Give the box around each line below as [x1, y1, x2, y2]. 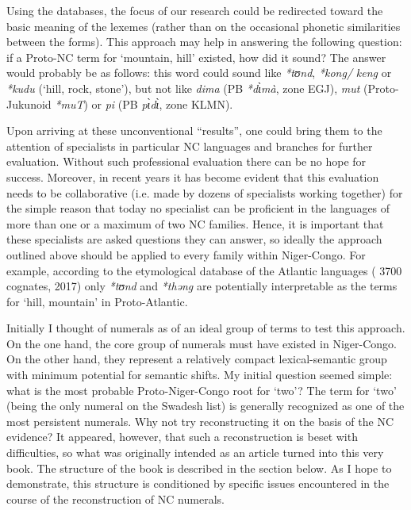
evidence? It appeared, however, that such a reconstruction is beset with [6, 428, 358, 445]
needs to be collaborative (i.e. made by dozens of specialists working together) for [6, 184, 403, 201]
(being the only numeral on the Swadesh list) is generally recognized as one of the [6, 397, 405, 414]
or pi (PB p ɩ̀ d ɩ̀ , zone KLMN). [91, 95, 233, 112]
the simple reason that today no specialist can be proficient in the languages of [6, 200, 390, 217]
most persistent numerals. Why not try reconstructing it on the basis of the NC [6, 412, 394, 429]
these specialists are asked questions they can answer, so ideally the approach [6, 231, 382, 247]
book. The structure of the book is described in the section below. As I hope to [6, 459, 392, 476]
